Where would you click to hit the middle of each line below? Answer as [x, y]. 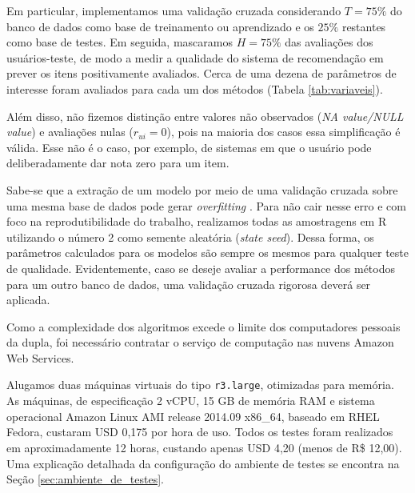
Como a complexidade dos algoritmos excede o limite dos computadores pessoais [204, 326]
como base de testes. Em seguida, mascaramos [120, 42]
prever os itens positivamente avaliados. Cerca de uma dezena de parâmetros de [202, 73]
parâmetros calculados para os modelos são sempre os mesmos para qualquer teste [207, 253]
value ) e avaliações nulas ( [70, 132]
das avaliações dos [329, 42]
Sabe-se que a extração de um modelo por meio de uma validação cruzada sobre [202, 189]
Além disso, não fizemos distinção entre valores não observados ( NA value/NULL [205, 116]
